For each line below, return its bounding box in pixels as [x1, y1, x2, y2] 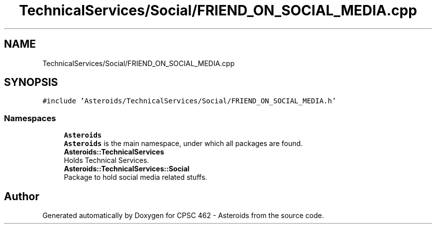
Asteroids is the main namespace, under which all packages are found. [64, 139, 303, 148]
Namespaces [4, 113, 56, 123]
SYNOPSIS [4, 76, 58, 89]
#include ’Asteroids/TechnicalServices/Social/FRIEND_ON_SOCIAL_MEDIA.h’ [42, 97, 336, 105]
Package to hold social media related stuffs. [64, 173, 208, 182]
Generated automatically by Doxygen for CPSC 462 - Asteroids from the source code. [42, 211, 324, 220]
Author [4, 190, 39, 203]
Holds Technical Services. [64, 156, 149, 165]
